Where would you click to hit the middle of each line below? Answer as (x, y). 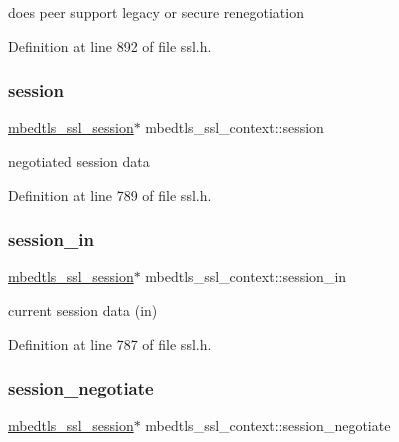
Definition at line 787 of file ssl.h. (110, 343)
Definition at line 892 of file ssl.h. (110, 45)
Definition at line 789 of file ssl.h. (110, 194)
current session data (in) (83, 310)
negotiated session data (79, 161)
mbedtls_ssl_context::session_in (246, 276)
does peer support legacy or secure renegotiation (156, 12)
